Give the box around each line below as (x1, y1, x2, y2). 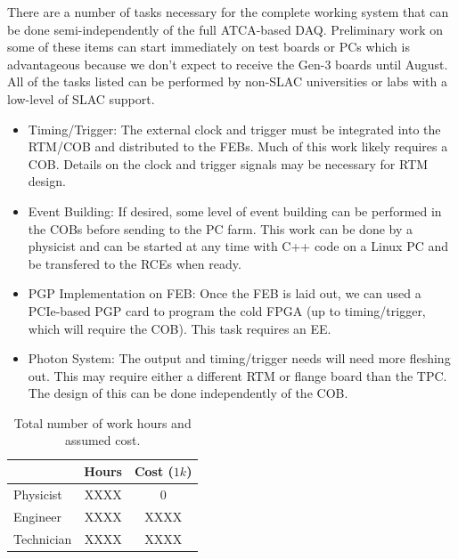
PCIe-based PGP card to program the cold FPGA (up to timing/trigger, (28, 301, 426, 320)
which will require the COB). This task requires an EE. (28, 319, 331, 337)
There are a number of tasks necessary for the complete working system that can (7, 3, 449, 20)
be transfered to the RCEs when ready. (28, 254, 241, 272)
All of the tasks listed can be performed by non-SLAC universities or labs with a (7, 72, 447, 91)
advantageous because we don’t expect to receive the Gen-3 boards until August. (7, 54, 448, 73)
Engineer (13, 506, 61, 525)
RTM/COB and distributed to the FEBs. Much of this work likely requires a (28, 137, 448, 156)
